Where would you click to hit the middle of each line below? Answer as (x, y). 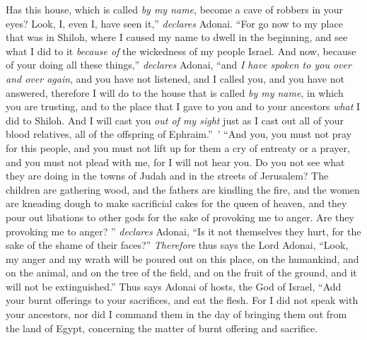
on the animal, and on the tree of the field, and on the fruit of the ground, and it (181, 272)
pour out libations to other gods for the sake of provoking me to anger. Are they (180, 217)
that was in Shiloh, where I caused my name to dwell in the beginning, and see (177, 37)
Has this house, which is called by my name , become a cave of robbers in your (175, 9)
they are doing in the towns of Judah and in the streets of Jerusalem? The (167, 176)
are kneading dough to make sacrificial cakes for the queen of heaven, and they (176, 203)
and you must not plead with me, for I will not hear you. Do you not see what (175, 162)
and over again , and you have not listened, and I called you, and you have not (175, 78)
